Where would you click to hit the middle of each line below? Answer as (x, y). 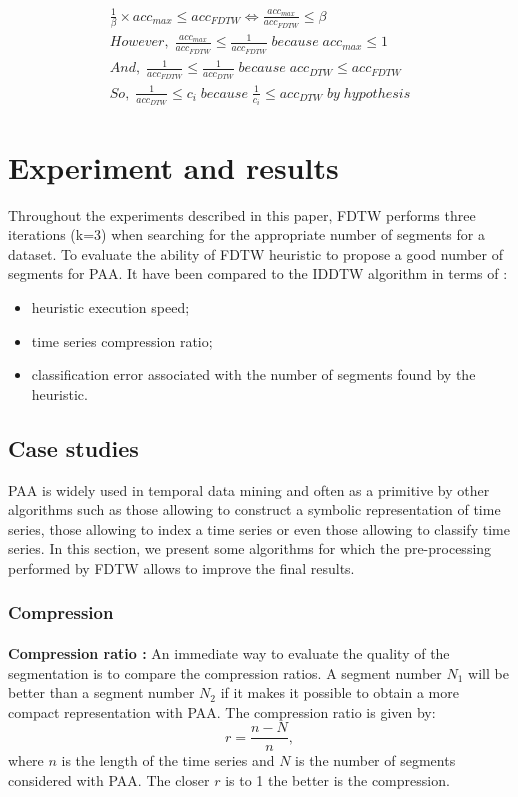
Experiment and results (173, 166)
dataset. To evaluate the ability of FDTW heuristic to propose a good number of (256, 253)
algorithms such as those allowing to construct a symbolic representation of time (254, 509)
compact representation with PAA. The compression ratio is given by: (222, 711)
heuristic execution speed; (110, 306)
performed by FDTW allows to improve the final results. (181, 567)
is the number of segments (375, 760)
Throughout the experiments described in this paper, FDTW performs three (242, 214)
